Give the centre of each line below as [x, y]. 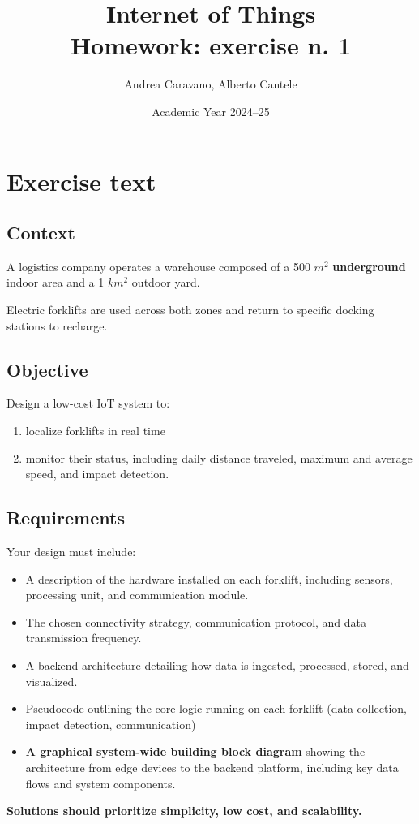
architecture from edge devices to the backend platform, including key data [212, 767]
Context [41, 233]
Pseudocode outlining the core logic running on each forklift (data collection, [216, 708]
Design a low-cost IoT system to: [88, 403]
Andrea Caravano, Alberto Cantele [211, 84]
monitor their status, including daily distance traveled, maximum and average [219, 457]
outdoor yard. [166, 282]
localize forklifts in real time [95, 431]
